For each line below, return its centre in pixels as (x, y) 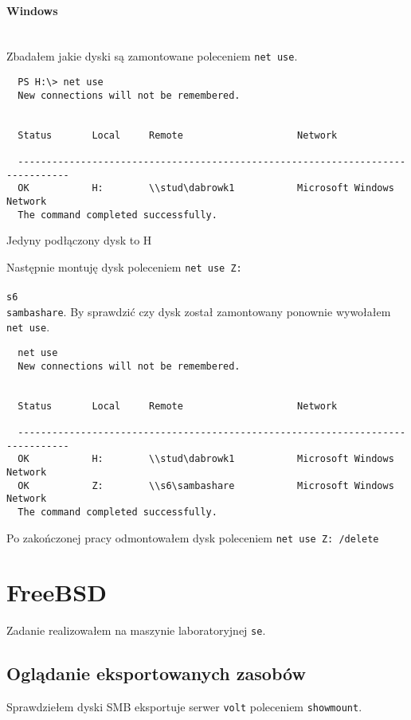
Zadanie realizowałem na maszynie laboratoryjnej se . (136, 630)
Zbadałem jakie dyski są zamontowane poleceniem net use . (152, 56)
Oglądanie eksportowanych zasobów (156, 673)
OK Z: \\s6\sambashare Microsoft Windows (206, 485)
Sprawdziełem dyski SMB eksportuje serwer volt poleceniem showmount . (184, 707)
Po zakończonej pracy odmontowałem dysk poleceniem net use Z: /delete (193, 537)
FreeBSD (57, 592)
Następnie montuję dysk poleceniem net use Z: (124, 266)
